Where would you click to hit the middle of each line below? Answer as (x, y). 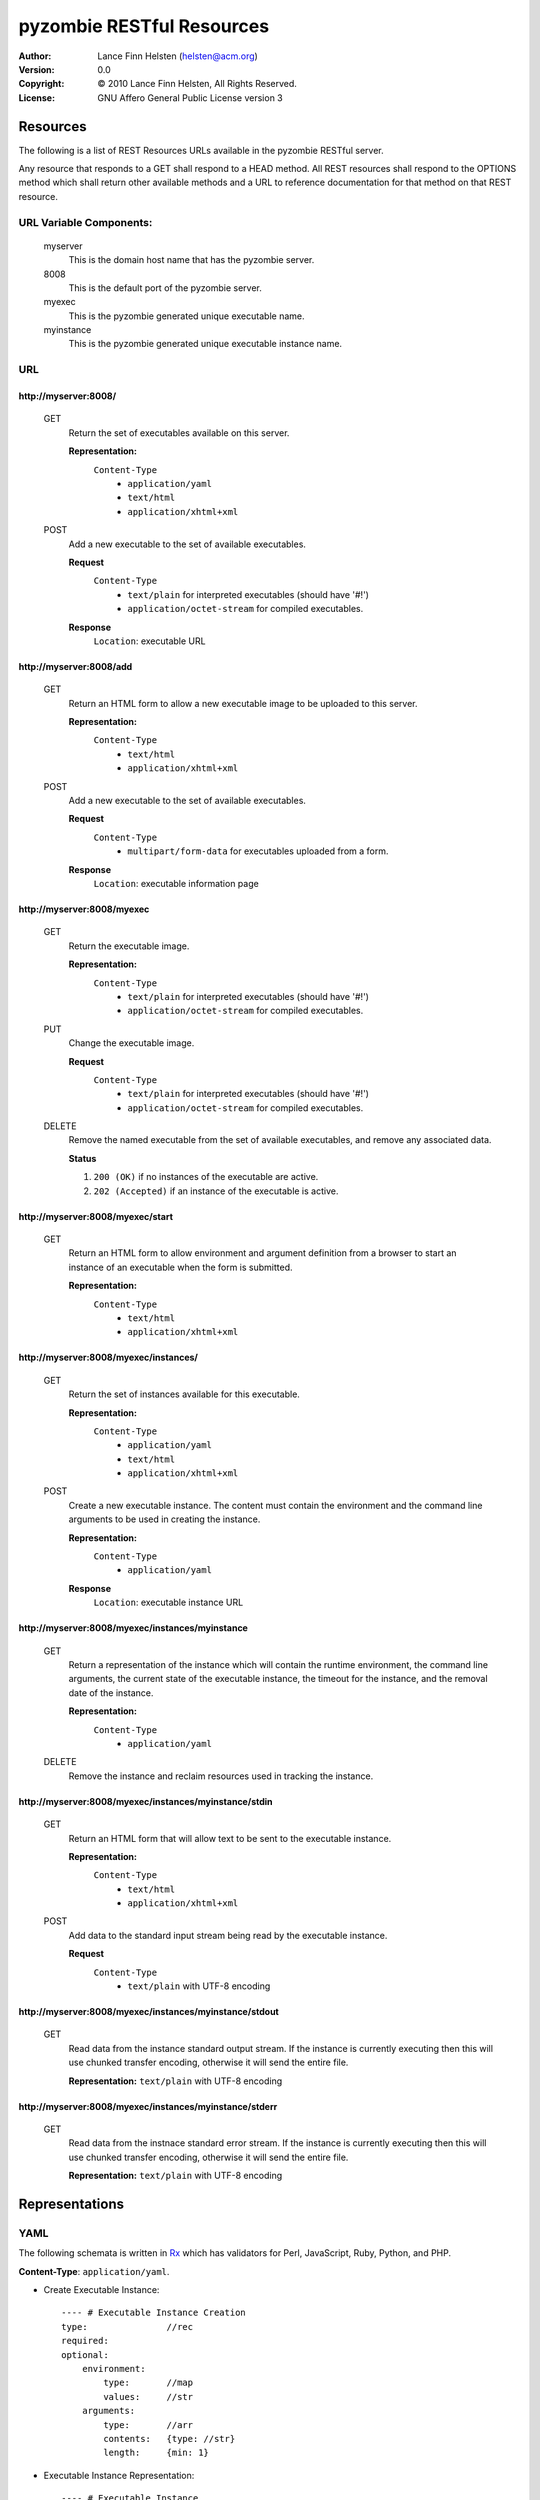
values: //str (148, 2396)
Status (82, 1158)
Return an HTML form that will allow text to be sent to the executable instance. (230, 1838)
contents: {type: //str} (169, 2438)
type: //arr (148, 2424)
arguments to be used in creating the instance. (164, 1519)
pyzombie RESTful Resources (144, 26)
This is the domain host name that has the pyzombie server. (191, 260)
